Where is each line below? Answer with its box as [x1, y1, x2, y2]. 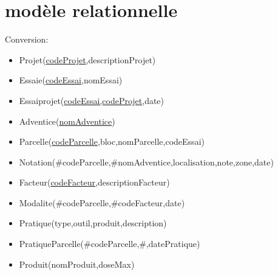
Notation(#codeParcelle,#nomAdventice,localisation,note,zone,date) [19, 155, 274, 168]
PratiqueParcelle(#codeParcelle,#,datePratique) [19, 237, 200, 250]
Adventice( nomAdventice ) [19, 114, 115, 127]
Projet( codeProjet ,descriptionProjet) [19, 53, 156, 66]
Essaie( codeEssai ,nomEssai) [19, 74, 123, 86]
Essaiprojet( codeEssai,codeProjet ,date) [19, 94, 164, 106]
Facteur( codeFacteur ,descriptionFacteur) [19, 176, 170, 189]
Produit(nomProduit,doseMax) [19, 257, 135, 270]
